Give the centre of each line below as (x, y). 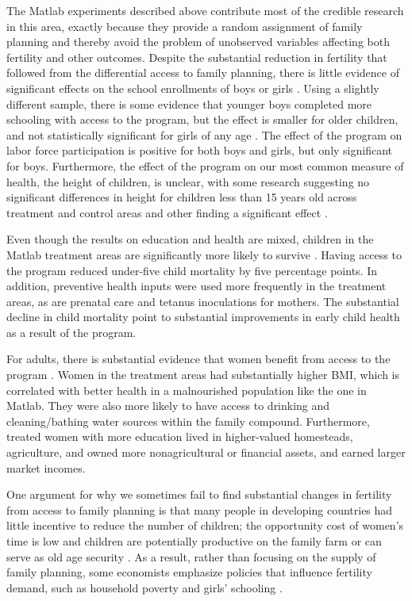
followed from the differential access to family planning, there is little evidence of (203, 73)
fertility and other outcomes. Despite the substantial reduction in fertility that (197, 57)
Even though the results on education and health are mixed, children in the (190, 239)
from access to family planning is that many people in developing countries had (200, 509)
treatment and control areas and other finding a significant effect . (167, 212)
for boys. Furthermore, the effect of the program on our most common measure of (205, 165)
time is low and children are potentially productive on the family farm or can (194, 541)
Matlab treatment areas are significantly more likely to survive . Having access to (204, 254)
